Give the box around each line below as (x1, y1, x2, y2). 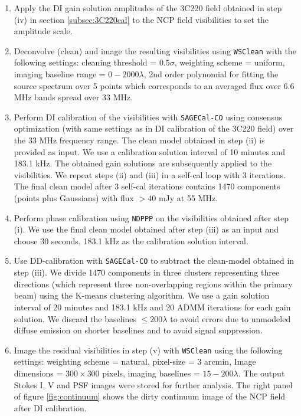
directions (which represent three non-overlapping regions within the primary (14, 277, 293, 290)
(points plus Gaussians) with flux (14, 192, 134, 204)
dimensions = (14, 366, 63, 379)
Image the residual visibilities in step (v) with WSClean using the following (14, 343, 283, 356)
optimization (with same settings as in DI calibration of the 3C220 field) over (14, 122, 294, 135)
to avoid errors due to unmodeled (170, 312, 291, 325)
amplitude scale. (14, 25, 73, 37)
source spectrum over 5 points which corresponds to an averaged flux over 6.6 (14, 79, 295, 91)
